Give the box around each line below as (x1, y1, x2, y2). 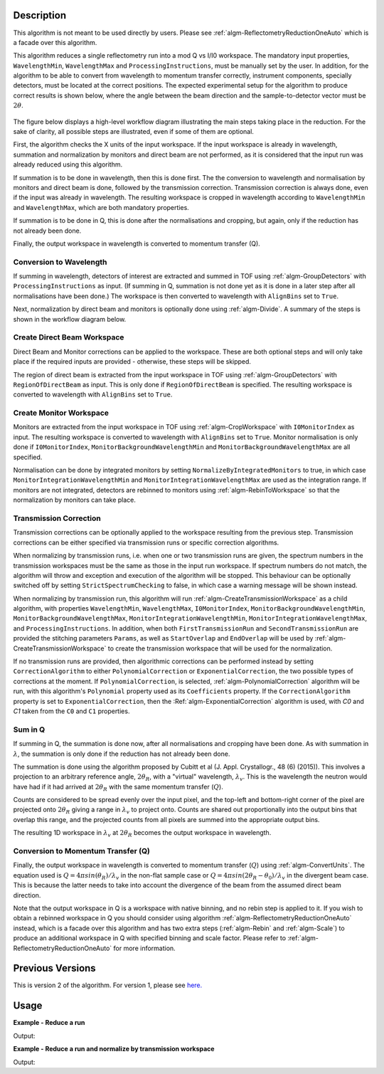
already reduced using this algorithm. (13, 160, 123, 169)
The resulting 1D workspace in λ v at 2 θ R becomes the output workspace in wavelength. (13, 828, 272, 839)
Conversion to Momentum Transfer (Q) (13, 846, 151, 856)
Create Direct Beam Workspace (13, 332, 124, 342)
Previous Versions (13, 962, 96, 974)
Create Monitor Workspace (13, 408, 110, 418)
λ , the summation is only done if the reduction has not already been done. (13, 749, 230, 758)
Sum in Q (13, 725, 46, 735)
